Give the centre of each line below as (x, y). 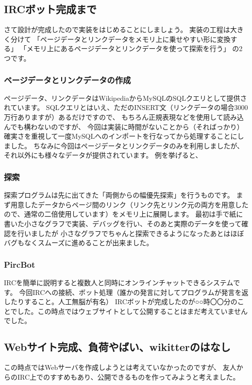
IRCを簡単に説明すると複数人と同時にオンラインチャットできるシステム (119, 282)
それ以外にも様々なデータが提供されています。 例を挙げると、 (103, 155)
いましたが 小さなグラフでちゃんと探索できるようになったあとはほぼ (134, 233)
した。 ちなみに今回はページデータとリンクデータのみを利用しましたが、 (127, 145)
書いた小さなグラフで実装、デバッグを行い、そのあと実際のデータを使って (123, 223)
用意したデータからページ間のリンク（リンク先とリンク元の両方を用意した (129, 204)
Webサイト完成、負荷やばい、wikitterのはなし (117, 347)
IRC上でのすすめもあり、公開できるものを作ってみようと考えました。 (128, 376)
